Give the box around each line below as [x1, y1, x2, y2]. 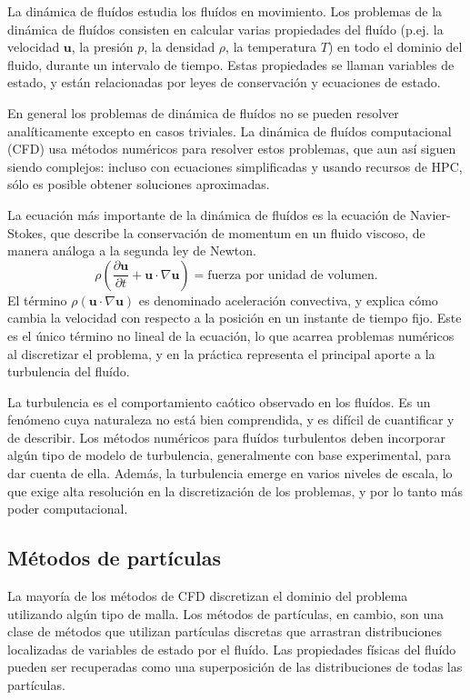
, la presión [71, 37, 134, 56]
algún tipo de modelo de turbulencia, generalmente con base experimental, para [7, 445, 451, 465]
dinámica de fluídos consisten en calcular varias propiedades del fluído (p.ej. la [7, 19, 444, 38]
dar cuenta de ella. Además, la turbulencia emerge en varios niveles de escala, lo [7, 464, 453, 483]
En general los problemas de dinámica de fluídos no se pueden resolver [7, 103, 399, 122]
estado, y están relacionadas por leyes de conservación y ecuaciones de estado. [7, 73, 441, 92]
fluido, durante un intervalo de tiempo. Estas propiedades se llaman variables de [7, 55, 455, 74]
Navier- [409, 205, 451, 224]
